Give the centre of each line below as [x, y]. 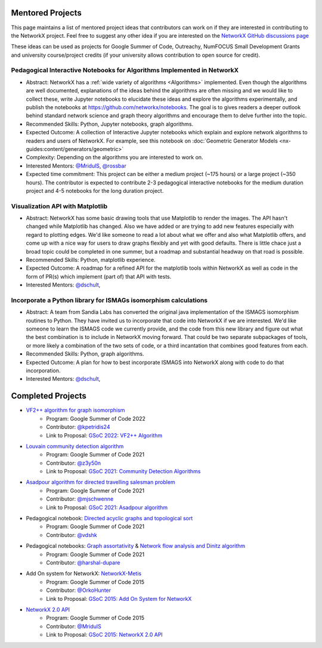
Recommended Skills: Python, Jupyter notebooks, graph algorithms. [110, 124]
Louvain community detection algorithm [75, 446]
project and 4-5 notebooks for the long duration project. [95, 190]
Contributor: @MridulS [74, 626]
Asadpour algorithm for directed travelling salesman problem [100, 482]
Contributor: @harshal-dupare [83, 562]
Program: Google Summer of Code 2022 [96, 418]
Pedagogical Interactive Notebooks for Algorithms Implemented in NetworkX [125, 70]
